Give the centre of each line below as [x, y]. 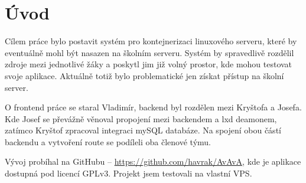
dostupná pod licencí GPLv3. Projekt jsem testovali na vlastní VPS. [128, 173]
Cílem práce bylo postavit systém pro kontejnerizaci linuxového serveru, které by [151, 41]
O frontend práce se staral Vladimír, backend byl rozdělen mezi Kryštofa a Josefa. [153, 107]
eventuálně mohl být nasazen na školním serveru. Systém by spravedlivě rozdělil [149, 52]
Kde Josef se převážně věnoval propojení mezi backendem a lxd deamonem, [141, 118]
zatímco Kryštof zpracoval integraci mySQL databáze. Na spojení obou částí [143, 130]
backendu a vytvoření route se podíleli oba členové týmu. [108, 141]
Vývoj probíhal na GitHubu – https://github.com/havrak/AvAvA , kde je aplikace [153, 161]
